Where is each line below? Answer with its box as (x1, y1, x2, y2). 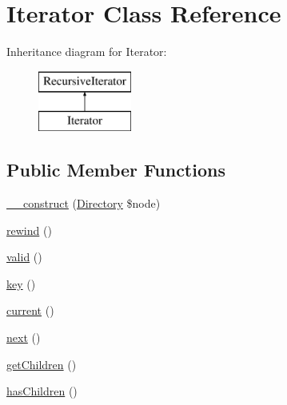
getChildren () (6, 355, 77, 372)
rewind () (6, 221, 52, 238)
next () (6, 329, 41, 346)
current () (6, 302, 54, 319)
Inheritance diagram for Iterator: (6, 43, 167, 60)
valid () (6, 248, 42, 265)
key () (6, 275, 36, 292)
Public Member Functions (6, 157, 225, 182)
